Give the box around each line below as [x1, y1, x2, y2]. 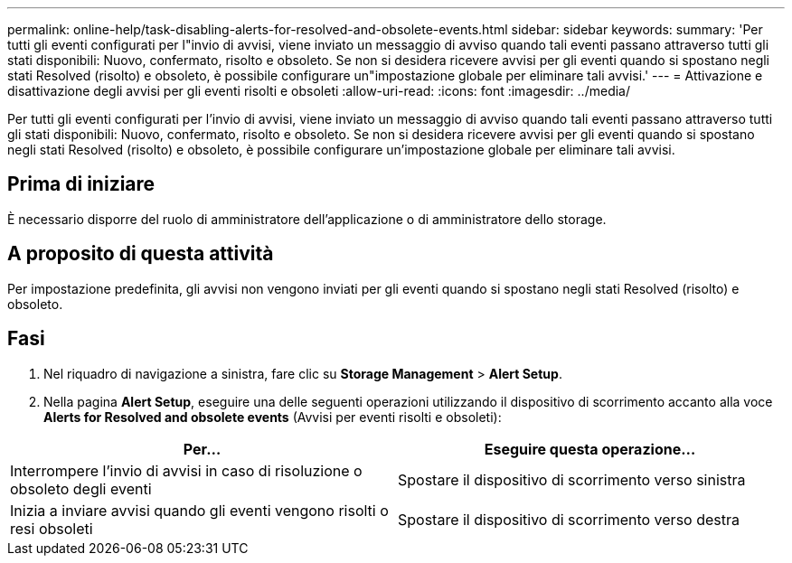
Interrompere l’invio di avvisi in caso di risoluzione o [10, 461, 363, 480]
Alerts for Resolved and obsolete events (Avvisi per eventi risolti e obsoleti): [43, 408, 502, 425]
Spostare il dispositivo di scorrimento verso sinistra [398, 470, 746, 489]
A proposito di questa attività [7, 242, 274, 266]
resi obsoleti [10, 519, 93, 538]
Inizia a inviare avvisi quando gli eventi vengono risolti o [10, 501, 389, 520]
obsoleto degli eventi [10, 479, 152, 498]
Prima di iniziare [7, 173, 156, 196]
